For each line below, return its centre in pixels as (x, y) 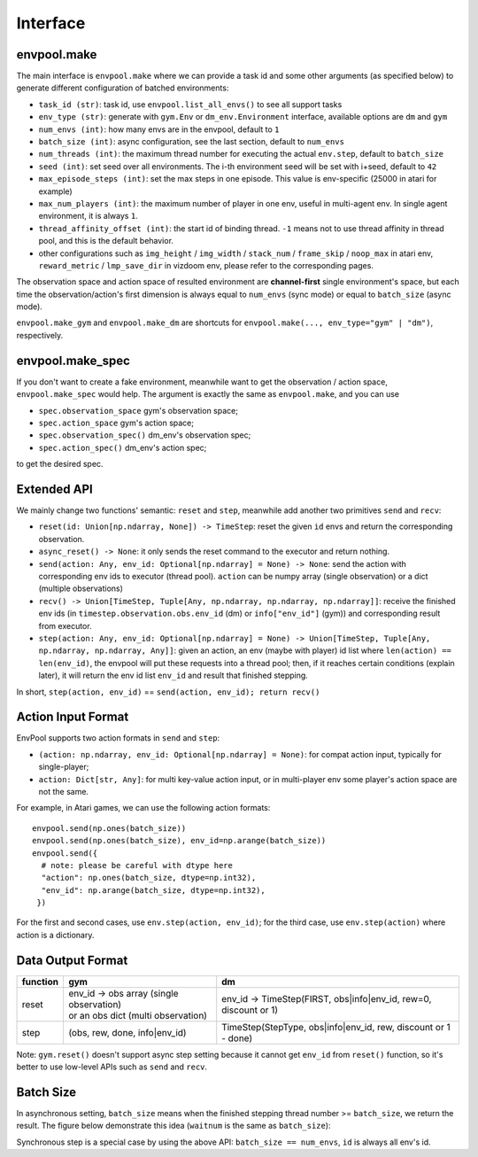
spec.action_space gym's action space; (116, 423)
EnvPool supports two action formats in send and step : (118, 738)
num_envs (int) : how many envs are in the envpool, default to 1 (159, 129)
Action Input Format (73, 717)
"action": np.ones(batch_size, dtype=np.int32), (149, 878)
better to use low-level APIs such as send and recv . (112, 1067)
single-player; (64, 767)
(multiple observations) (81, 588)
